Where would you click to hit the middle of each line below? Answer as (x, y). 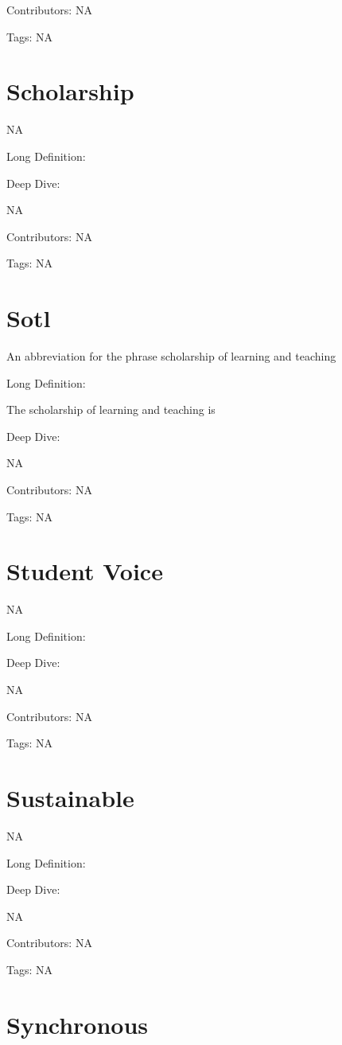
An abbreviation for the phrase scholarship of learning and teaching (171, 356)
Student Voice (85, 571)
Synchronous (78, 1024)
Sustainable (70, 798)
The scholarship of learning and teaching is (111, 409)
